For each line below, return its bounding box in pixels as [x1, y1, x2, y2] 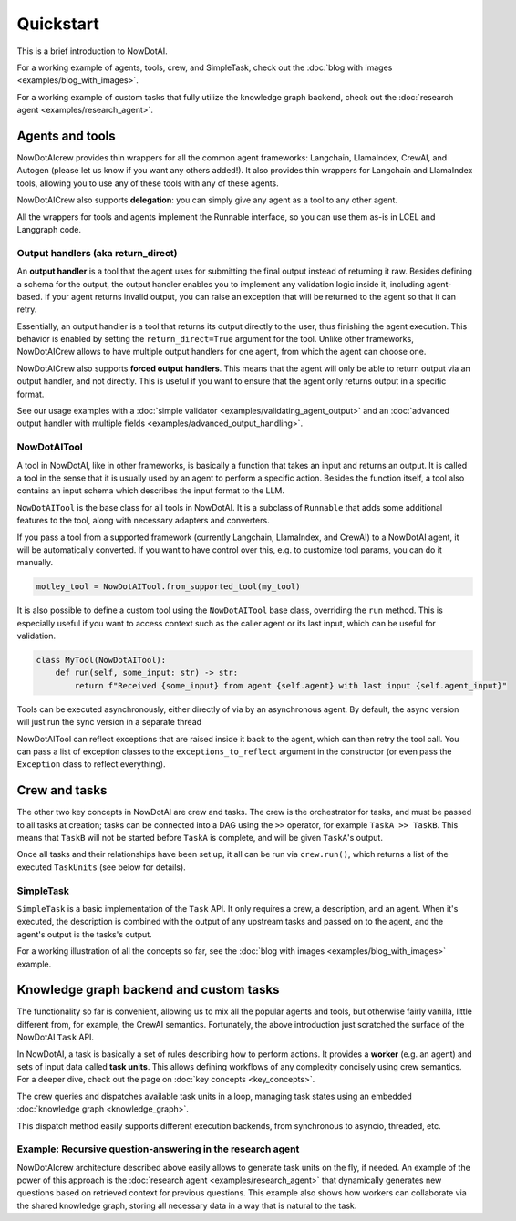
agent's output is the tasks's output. [16, 928, 152, 939]
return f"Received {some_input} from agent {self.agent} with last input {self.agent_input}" [74, 680, 508, 690]
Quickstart [16, 14, 100, 34]
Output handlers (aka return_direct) [16, 246, 178, 259]
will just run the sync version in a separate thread [16, 717, 202, 728]
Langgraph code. [16, 223, 82, 234]
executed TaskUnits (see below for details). [16, 862, 186, 873]
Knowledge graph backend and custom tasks [16, 982, 280, 998]
